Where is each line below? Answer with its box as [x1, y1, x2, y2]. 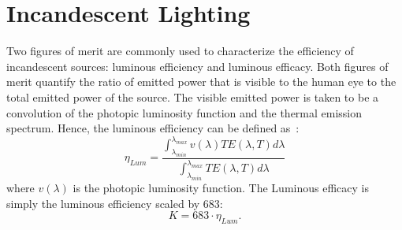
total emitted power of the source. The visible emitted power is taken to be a [6, 88, 379, 105]
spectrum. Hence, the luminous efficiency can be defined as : [6, 120, 300, 136]
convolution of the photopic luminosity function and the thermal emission [6, 104, 363, 121]
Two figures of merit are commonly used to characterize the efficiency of [6, 43, 354, 59]
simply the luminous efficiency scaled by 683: [6, 195, 223, 211]
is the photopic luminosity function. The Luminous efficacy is [73, 180, 369, 196]
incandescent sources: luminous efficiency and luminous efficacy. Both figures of [6, 57, 389, 74]
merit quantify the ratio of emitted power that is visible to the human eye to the [6, 73, 396, 90]
